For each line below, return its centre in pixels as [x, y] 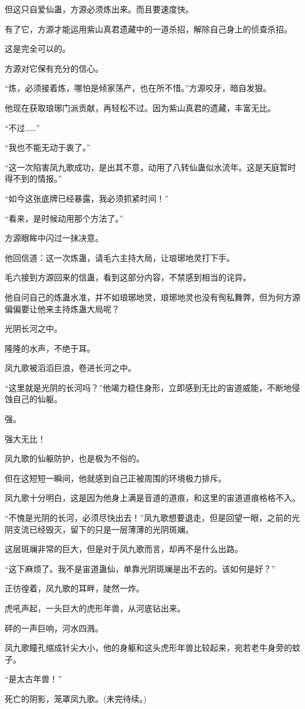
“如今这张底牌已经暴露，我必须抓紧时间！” [87, 198]
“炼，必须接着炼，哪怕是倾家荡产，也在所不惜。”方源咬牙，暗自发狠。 [138, 88]
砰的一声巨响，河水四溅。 [54, 628]
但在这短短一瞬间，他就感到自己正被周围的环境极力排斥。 [116, 478]
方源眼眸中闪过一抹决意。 [54, 238]
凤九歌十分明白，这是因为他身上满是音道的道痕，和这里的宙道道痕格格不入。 [152, 498]
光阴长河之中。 [33, 328]
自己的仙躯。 [37, 399]
